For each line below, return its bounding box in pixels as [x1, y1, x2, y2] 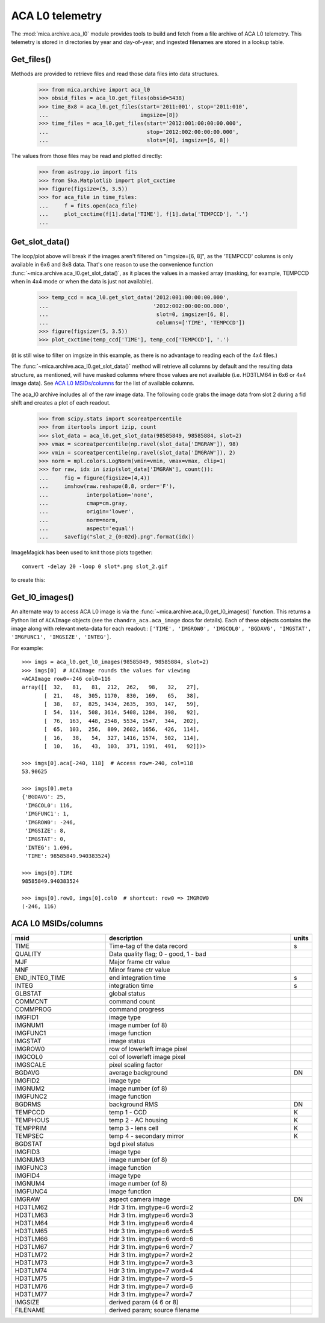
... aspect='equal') [39, 525, 135, 532]
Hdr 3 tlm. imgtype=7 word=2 [108, 1251, 193, 1259]
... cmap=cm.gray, [39, 499, 128, 507]
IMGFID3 [14, 1148, 40, 1156]
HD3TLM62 [14, 1203, 48, 1211]
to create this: [11, 576, 46, 584]
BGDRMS [14, 1100, 42, 1109]
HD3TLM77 [14, 1290, 48, 1299]
